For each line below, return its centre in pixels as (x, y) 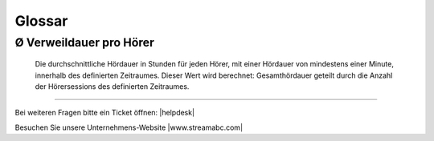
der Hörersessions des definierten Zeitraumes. (112, 86)
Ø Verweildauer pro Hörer (84, 42)
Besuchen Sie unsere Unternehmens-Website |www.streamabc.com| (129, 127)
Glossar (41, 21)
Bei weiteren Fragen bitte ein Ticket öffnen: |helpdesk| (105, 113)
